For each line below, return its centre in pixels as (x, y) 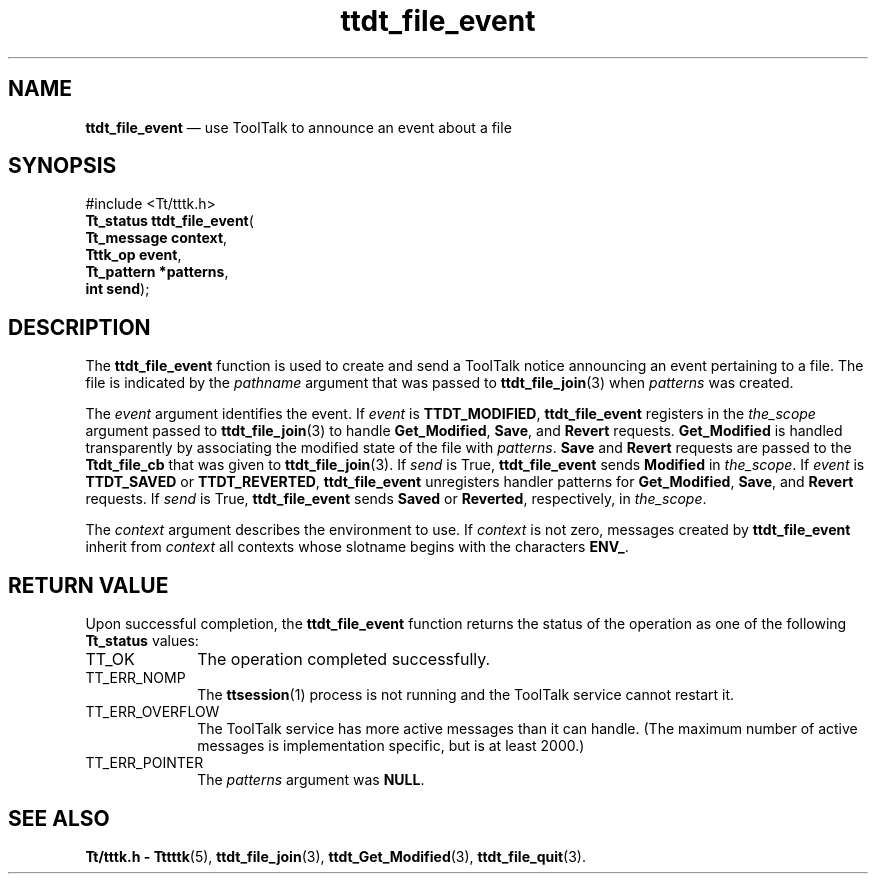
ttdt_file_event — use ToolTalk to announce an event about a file (298, 127)
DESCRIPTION (79, 327)
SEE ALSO (59, 818)
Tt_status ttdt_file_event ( (169, 221)
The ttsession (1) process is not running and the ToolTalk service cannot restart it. (466, 695)
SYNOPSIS (62, 166)
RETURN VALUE (88, 585)
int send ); (117, 289)
